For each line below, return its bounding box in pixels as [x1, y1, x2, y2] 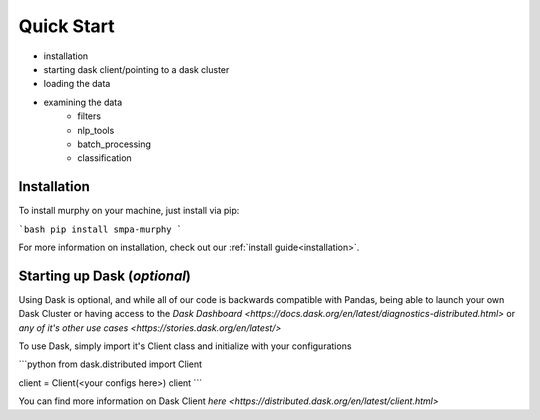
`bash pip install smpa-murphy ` [18, 223, 183, 235]
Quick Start [18, 15, 115, 37]
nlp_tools [77, 124, 115, 136]
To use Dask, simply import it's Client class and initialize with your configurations [18, 340, 352, 352]
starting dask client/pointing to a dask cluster [43, 63, 230, 75]
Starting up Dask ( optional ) [18, 267, 192, 284]
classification [77, 152, 132, 164]
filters [77, 110, 102, 122]
